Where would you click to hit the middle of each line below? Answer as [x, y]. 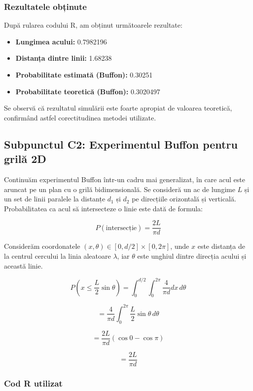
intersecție [121, 228]
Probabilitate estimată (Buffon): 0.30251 [84, 75]
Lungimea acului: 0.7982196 [61, 41]
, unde [180, 246]
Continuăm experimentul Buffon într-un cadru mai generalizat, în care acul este [125, 179]
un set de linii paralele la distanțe [55, 199]
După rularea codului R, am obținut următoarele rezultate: [93, 25]
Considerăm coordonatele [42, 246]
